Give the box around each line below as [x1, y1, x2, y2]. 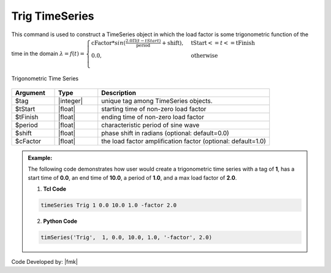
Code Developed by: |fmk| [11, 258, 78, 265]
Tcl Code [43, 185, 67, 193]
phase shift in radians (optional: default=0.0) [101, 129, 229, 137]
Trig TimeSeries [11, 9, 94, 23]
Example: [28, 154, 53, 161]
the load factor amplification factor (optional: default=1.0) [101, 137, 267, 145]
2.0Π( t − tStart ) [125, 37, 161, 44]
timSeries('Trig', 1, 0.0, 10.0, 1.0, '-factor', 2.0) [40, 234, 213, 240]
